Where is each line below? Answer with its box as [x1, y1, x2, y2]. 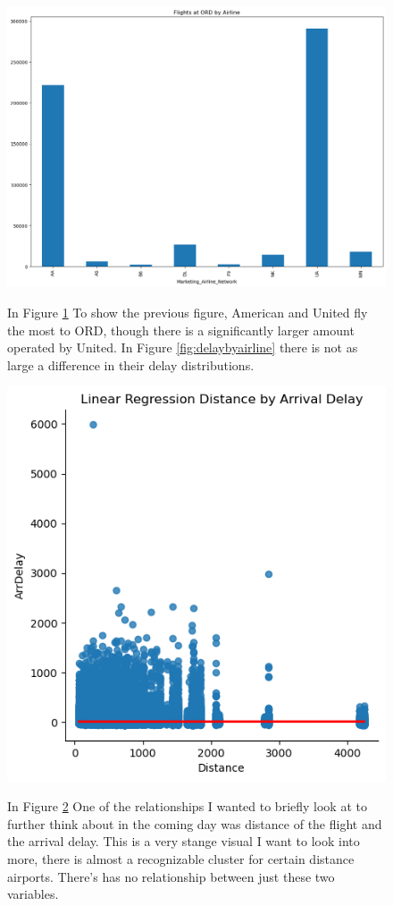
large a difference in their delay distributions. [7, 355, 255, 374]
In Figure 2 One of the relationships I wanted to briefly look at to [7, 797, 367, 816]
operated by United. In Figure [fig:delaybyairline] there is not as [7, 338, 358, 357]
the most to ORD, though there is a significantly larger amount [7, 320, 355, 339]
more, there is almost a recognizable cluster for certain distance [7, 850, 355, 868]
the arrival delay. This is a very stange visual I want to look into [7, 832, 360, 851]
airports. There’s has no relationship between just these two [7, 867, 335, 885]
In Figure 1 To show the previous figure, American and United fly [7, 303, 368, 322]
